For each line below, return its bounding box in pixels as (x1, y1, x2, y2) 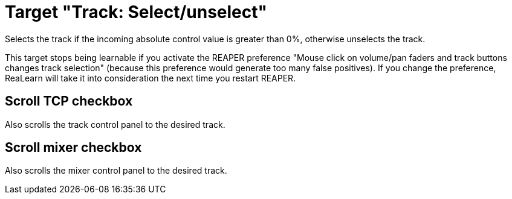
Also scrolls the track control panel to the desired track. (5, 119, 225, 130)
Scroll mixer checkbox (5, 140, 142, 156)
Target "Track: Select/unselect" (5, 2, 267, 22)
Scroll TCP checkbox (5, 93, 133, 109)
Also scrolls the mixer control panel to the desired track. (5, 165, 227, 176)
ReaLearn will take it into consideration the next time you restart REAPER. (5, 72, 296, 83)
